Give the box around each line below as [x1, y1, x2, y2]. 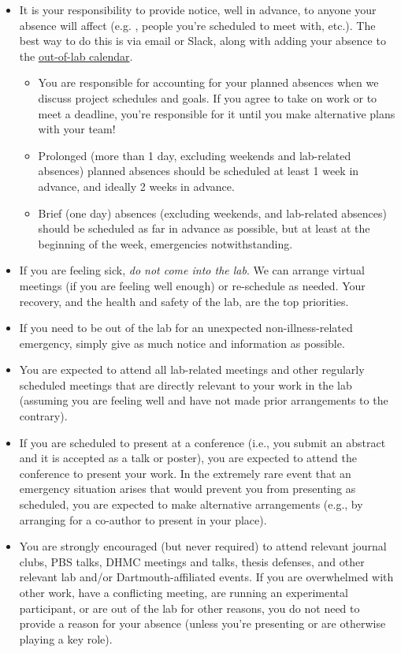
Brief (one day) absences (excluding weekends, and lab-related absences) [38, 204, 387, 221]
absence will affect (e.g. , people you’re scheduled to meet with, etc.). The [19, 17, 376, 33]
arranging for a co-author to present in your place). [19, 511, 267, 528]
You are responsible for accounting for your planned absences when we [38, 74, 379, 91]
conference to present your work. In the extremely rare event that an [19, 465, 351, 481]
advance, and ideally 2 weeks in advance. [38, 177, 235, 194]
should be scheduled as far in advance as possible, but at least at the [38, 220, 370, 237]
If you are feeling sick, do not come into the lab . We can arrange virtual [19, 262, 365, 278]
